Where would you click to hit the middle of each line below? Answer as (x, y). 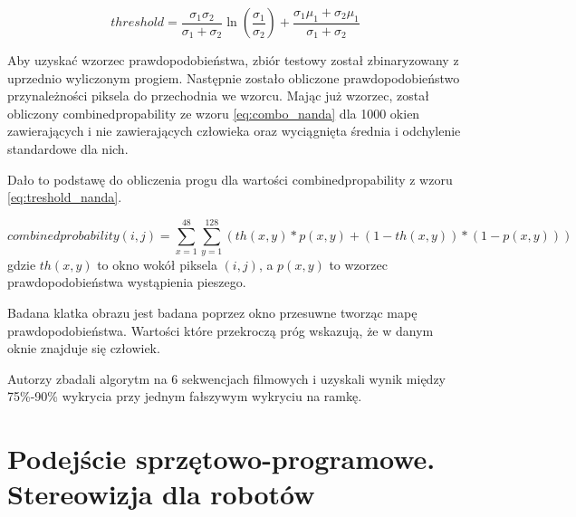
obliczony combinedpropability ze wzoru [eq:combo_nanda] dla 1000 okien (214, 113)
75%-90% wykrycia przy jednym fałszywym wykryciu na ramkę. (185, 396)
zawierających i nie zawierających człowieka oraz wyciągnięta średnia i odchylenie (234, 131)
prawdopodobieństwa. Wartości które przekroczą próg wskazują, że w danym (221, 330)
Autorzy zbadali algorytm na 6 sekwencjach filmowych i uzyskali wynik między (226, 378)
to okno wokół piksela (157, 264)
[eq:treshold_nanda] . (65, 197)
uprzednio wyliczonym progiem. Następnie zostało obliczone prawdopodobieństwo (234, 77)
